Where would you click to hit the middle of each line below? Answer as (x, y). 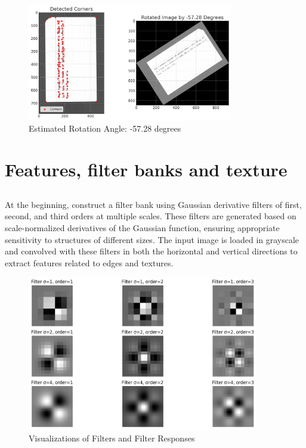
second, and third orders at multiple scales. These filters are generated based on (151, 216)
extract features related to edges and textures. (89, 262)
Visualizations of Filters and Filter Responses (112, 438)
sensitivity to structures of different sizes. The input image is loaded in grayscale (152, 239)
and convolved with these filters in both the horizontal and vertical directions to (151, 251)
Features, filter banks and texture (146, 169)
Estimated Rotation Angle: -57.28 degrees (105, 128)
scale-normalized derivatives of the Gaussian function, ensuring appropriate (142, 227)
